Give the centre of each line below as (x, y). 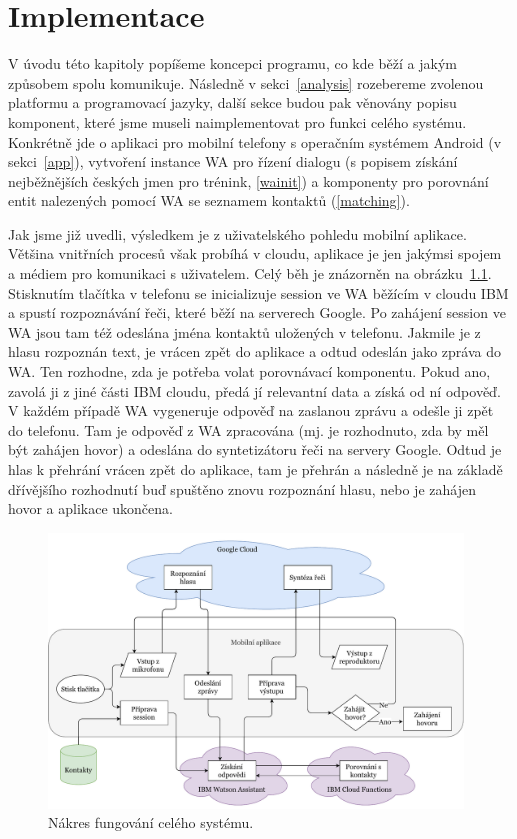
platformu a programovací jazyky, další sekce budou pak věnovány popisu (232, 102)
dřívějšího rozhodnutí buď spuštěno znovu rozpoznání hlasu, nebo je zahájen (242, 488)
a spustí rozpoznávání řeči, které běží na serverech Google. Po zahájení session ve (257, 312)
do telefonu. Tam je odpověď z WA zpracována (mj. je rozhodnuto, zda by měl (248, 429)
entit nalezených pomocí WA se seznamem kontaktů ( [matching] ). (209, 200)
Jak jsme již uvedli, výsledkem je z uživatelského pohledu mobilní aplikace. (237, 233)
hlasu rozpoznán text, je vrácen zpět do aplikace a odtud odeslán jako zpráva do (255, 351)
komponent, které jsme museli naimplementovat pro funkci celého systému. (237, 121)
